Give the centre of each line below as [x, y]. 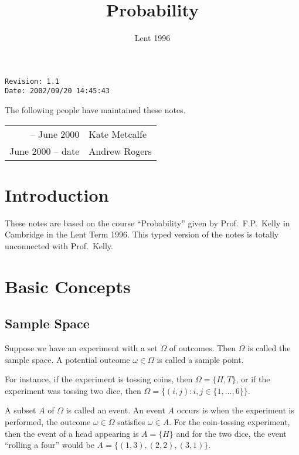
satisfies [131, 422]
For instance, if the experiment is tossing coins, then [99, 379]
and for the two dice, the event [231, 433]
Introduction [57, 194]
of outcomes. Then [203, 348]
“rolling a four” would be [50, 445]
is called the [269, 348]
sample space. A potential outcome [67, 359]
